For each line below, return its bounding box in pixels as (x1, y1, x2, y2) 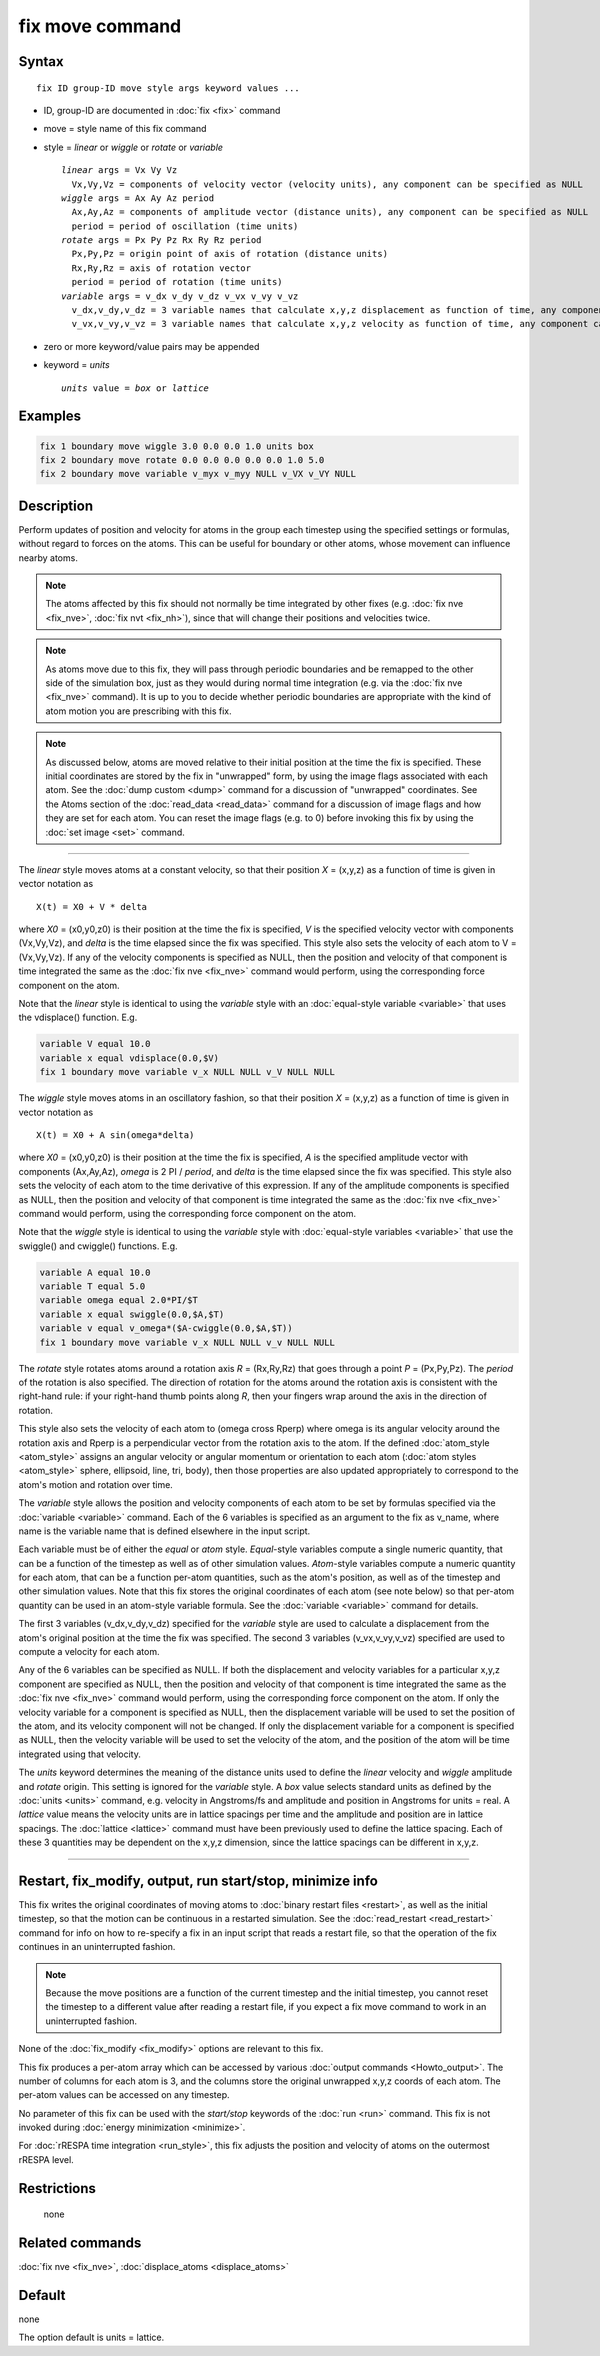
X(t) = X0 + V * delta (36, 901, 148, 912)
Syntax (18, 53, 64, 70)
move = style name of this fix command (43, 123, 207, 135)
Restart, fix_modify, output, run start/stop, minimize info (18, 1872, 379, 1889)
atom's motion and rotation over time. (18, 1478, 174, 1490)
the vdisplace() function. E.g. (18, 1011, 138, 1024)
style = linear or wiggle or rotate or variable (43, 141, 224, 153)
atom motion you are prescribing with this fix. (45, 705, 232, 717)
